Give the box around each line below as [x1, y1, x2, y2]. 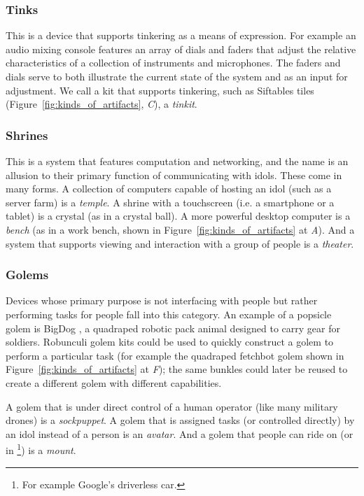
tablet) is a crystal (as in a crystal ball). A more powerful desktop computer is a [6, 208, 351, 223]
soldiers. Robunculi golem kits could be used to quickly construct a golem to [6, 334, 334, 349]
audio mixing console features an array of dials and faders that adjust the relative [6, 41, 356, 56]
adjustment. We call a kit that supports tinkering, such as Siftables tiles [6, 83, 314, 97]
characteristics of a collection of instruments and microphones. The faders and [6, 55, 341, 70]
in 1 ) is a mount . [6, 441, 76, 457]
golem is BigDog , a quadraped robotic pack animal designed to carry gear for [6, 320, 340, 335]
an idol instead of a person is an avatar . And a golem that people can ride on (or [6, 426, 353, 441]
